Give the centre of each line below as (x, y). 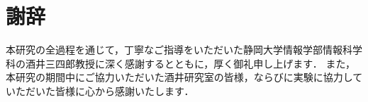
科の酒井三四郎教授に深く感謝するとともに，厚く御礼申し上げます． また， (181, 63)
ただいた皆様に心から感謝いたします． (105, 90)
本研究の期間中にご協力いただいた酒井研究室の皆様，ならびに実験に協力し (179, 77)
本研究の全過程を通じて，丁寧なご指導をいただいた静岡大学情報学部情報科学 (184, 50)
